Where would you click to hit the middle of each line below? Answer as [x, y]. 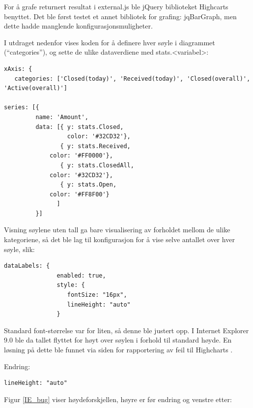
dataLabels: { [27, 266]
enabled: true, [81, 275]
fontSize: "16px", [97, 295]
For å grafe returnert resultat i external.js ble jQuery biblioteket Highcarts [116, 6]
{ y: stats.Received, [95, 146]
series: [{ [22, 108]
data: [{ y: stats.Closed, [80, 127]
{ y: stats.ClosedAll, [97, 165]
